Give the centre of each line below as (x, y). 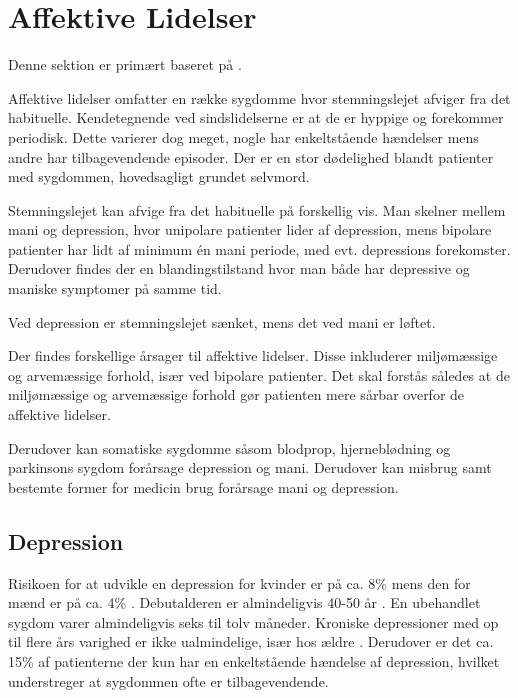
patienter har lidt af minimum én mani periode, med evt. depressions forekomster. (259, 248)
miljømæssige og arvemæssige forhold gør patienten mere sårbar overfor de (236, 394)
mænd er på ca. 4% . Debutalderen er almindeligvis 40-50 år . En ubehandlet (244, 602)
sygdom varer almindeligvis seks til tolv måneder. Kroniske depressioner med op (253, 621)
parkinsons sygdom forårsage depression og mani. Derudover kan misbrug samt (250, 467)
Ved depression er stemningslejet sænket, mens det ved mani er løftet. (222, 321)
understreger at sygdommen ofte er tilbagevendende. (168, 680)
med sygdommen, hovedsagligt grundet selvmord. (159, 176)
